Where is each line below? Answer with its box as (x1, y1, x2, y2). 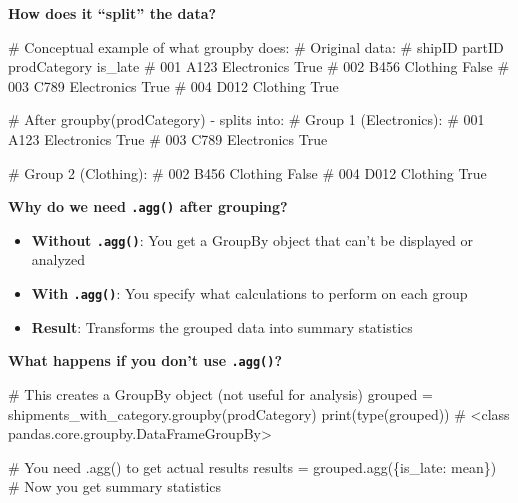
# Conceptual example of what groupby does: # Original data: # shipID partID (8, 36, 504, 57)
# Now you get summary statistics (8, 476, 222, 497)
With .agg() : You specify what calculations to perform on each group (31, 283, 468, 304)
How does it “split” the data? (8, 3, 217, 23)
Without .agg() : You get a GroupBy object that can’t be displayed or (31, 229, 474, 250)
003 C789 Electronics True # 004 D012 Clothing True (8, 75, 339, 96)
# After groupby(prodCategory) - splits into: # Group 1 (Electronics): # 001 (8, 109, 485, 130)
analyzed (31, 249, 86, 270)
